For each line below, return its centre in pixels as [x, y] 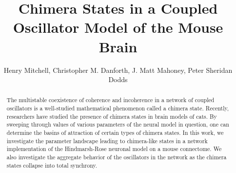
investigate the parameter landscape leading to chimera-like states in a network [107, 141]
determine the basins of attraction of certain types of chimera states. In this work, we [115, 133]
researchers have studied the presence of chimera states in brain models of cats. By [112, 116]
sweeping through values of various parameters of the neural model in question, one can [118, 124]
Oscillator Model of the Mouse [118, 27]
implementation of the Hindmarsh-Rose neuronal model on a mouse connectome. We [114, 149]
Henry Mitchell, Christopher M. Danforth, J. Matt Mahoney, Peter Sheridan [118, 70]
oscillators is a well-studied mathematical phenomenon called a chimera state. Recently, [118, 108]
